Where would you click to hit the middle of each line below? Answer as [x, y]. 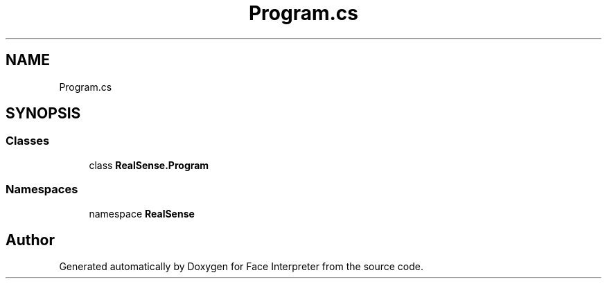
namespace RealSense [142, 213]
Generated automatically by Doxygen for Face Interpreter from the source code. [241, 267]
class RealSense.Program [149, 165]
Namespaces [42, 189]
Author [30, 240]
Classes [28, 141]
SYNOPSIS [43, 114]
